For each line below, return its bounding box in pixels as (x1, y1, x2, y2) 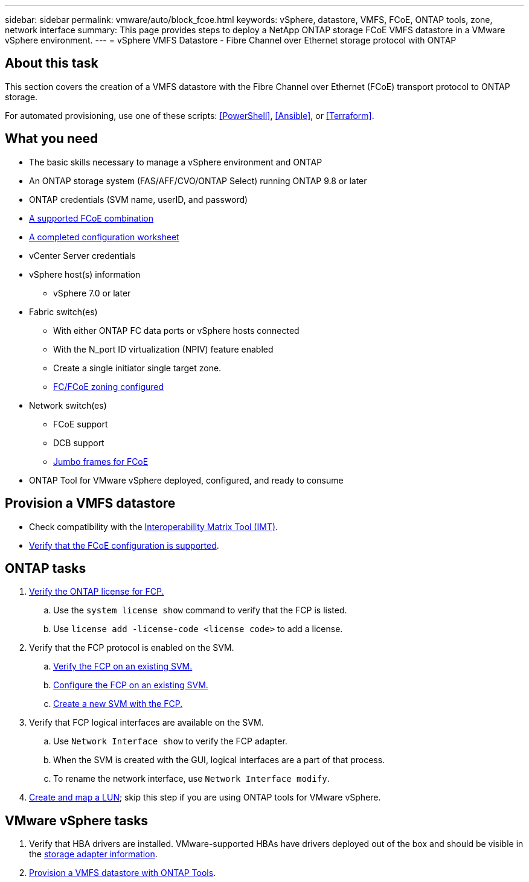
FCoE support (53, 418, 108, 429)
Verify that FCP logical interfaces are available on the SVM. (29, 717, 264, 728)
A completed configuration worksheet (29, 231, 179, 242)
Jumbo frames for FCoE (53, 456, 149, 467)
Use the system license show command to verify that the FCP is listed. (53, 605, 347, 616)
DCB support (53, 437, 104, 448)
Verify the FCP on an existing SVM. (53, 661, 193, 672)
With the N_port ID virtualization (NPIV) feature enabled (53, 344, 274, 354)
